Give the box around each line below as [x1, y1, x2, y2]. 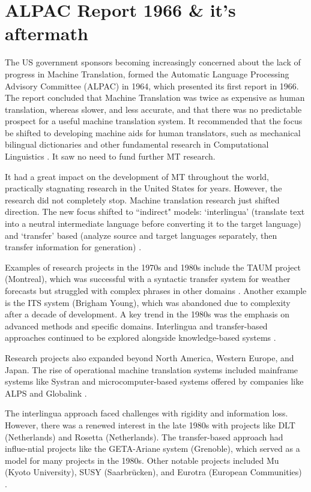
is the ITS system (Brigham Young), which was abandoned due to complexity [5, 296, 291, 308]
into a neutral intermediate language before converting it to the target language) [5, 217, 301, 230]
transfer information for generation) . [5, 241, 142, 253]
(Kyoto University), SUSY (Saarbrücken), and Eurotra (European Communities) [5, 466, 302, 478]
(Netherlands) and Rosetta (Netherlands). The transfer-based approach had [5, 430, 283, 443]
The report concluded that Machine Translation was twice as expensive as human [5, 91, 305, 104]
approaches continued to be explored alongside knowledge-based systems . [5, 331, 276, 344]
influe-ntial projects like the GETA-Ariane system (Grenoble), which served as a [5, 442, 300, 455]
